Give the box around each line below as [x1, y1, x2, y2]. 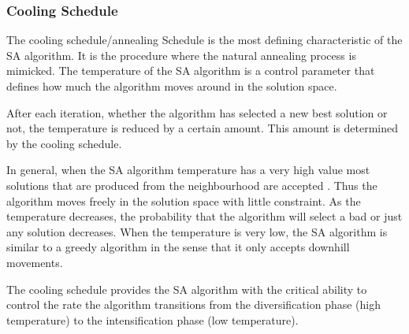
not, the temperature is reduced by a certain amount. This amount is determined [6, 120, 399, 136]
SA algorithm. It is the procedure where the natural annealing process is [6, 46, 356, 63]
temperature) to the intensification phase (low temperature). [6, 311, 299, 328]
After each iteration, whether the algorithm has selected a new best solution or [6, 104, 388, 121]
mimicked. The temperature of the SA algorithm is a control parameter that [6, 62, 375, 79]
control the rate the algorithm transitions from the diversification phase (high [6, 296, 381, 313]
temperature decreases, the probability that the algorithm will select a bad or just [6, 208, 403, 225]
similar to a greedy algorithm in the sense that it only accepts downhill [6, 239, 350, 255]
